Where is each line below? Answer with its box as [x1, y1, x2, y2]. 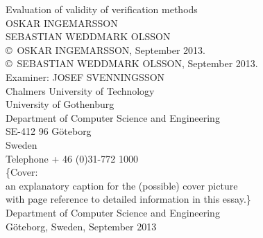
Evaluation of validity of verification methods [6, 2, 198, 16]
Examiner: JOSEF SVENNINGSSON [6, 69, 165, 84]
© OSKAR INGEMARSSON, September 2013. [6, 42, 205, 57]
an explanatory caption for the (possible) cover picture [6, 178, 238, 192]
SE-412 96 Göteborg [6, 124, 92, 138]
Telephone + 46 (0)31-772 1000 [6, 151, 138, 165]
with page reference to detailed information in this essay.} [6, 192, 251, 206]
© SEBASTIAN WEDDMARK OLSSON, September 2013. [6, 56, 258, 71]
